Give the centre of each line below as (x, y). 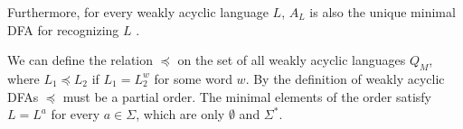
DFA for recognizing (63, 29)
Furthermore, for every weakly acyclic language (138, 12)
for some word (193, 78)
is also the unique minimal (383, 12)
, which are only (180, 114)
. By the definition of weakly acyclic (345, 78)
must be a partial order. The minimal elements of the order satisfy (247, 96)
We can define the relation (80, 60)
